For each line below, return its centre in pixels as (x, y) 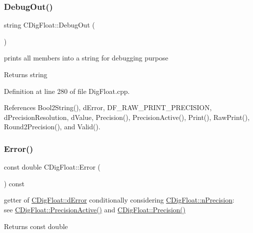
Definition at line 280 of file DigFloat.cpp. (67, 91)
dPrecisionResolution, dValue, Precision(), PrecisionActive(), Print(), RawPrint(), (127, 117)
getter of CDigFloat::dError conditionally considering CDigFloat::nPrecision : (119, 200)
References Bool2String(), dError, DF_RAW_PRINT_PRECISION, (108, 107)
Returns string (26, 74)
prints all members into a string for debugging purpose (86, 58)
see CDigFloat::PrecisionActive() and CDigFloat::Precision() (95, 209)
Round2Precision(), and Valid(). (52, 127)
